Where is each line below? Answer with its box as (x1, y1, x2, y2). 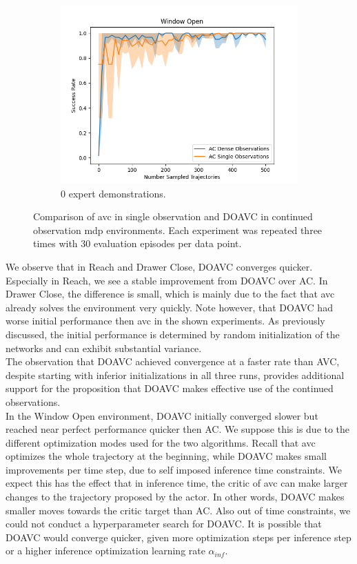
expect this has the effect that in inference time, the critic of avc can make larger (6, 476, 348, 490)
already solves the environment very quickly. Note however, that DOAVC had (6, 300, 333, 314)
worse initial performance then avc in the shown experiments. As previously (6, 313, 325, 328)
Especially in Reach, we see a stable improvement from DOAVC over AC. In (6, 273, 328, 287)
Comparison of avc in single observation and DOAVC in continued (33, 209, 313, 224)
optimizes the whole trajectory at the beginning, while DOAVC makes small (6, 449, 327, 463)
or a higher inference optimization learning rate (6, 543, 205, 558)
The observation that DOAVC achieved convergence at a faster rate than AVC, (6, 354, 340, 369)
